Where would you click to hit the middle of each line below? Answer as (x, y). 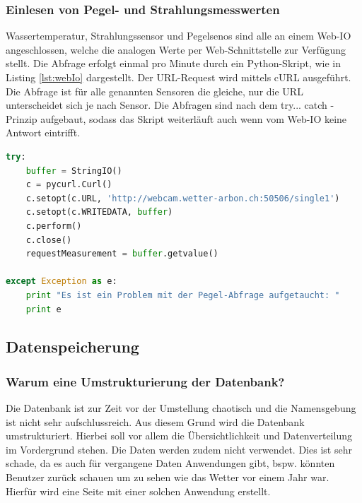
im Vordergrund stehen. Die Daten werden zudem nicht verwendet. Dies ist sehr (179, 449)
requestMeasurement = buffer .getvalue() (122, 254)
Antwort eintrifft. (43, 132)
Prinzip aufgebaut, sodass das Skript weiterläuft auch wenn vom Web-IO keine (176, 118)
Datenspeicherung (72, 347)
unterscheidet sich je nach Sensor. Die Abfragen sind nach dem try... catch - (170, 105)
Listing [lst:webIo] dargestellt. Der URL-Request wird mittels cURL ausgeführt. (179, 77)
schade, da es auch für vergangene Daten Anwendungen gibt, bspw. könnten (170, 463)
